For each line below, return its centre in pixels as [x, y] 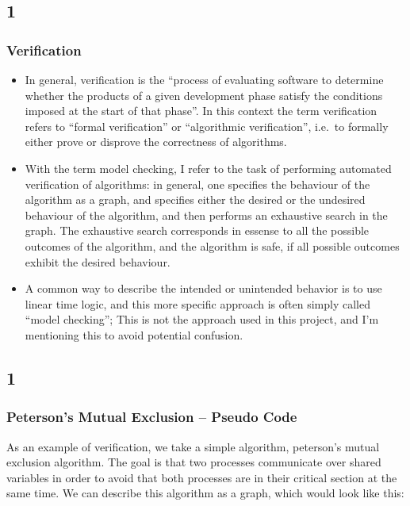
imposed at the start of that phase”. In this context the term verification [201, 111]
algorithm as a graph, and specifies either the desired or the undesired [195, 199]
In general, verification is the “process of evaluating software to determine [204, 79]
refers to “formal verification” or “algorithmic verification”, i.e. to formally [207, 126]
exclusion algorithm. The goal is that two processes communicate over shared [194, 462]
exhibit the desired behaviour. [98, 261]
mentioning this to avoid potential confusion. [134, 334]
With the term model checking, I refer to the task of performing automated [208, 168]
